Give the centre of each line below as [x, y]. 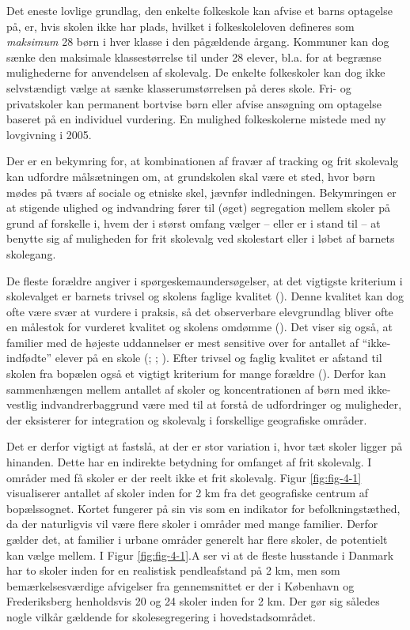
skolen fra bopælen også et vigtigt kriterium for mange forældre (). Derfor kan [196, 373]
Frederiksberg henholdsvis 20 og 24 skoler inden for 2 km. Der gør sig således [193, 601]
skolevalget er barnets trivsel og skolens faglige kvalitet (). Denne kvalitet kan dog [205, 296]
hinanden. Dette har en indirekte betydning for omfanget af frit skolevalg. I [189, 462]
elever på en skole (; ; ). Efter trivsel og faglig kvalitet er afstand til [218, 358]
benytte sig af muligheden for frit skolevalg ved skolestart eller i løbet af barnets [201, 238]
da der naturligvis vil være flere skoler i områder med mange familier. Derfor [192, 524]
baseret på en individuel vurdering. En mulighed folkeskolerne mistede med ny [196, 119]
